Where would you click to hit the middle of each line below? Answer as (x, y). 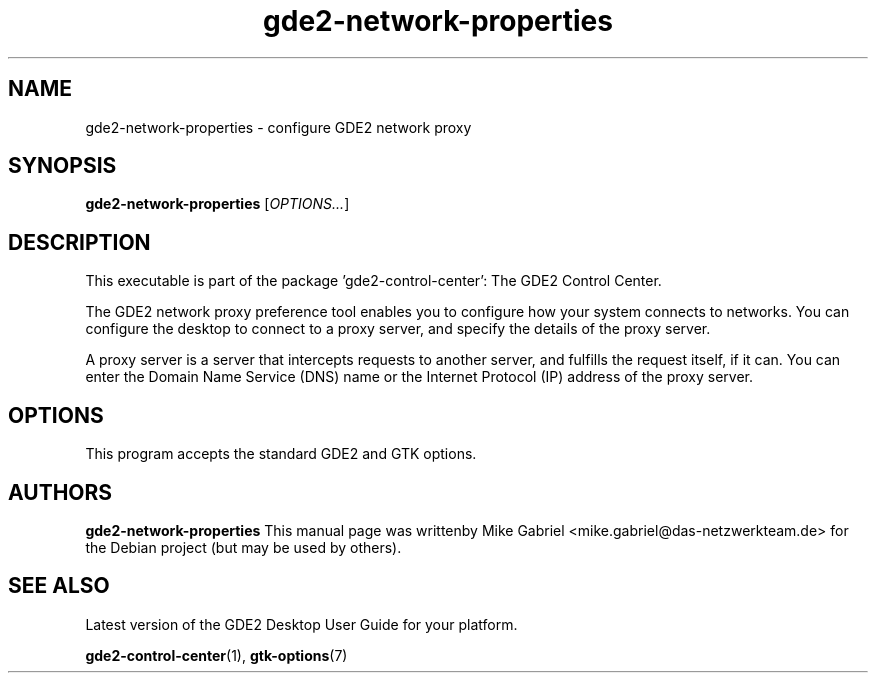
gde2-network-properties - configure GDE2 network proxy (278, 127)
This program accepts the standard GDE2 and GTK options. (281, 454)
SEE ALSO (59, 586)
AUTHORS (60, 492)
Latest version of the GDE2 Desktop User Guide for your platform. (301, 624)
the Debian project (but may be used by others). (243, 547)
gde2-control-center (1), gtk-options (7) (216, 655)
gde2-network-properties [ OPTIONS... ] (217, 204)
